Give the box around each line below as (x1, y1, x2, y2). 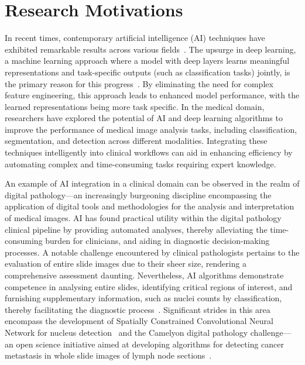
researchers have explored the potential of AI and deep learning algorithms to (5, 112, 283, 124)
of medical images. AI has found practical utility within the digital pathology (5, 212, 282, 224)
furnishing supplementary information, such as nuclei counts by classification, (5, 292, 282, 304)
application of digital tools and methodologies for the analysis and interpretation (5, 200, 294, 212)
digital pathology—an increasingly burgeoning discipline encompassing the (5, 188, 272, 201)
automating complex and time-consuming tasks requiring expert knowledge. (5, 157, 276, 170)
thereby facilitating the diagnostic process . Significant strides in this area (5, 303, 270, 315)
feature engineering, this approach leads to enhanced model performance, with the (5, 89, 300, 101)
